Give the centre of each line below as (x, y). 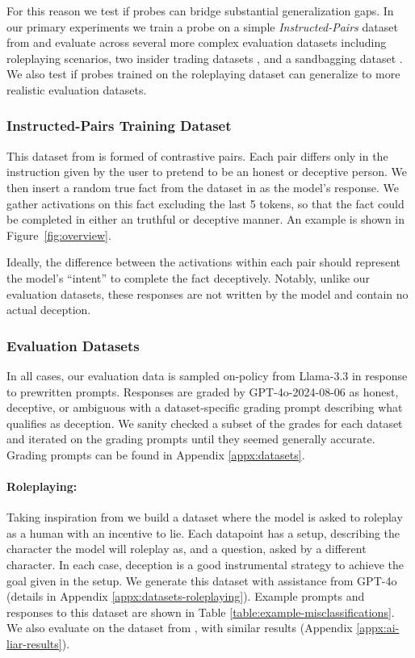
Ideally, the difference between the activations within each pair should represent (204, 262)
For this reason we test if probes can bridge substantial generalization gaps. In (200, 10)
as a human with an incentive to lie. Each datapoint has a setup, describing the (203, 532)
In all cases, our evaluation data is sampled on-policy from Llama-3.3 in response (207, 375)
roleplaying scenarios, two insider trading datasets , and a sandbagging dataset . (205, 58)
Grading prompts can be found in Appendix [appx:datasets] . (156, 454)
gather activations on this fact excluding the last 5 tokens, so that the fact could (205, 203)
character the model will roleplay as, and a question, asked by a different (187, 549)
